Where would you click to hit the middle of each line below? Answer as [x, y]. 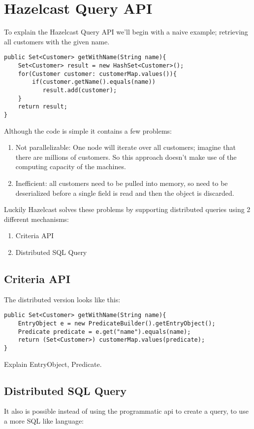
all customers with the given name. [57, 41]
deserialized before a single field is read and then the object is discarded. [125, 193]
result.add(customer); [80, 90]
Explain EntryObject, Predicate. [53, 364]
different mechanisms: [37, 219]
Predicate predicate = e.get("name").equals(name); [104, 332]
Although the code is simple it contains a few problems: [88, 130]
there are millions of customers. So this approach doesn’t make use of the [126, 157]
